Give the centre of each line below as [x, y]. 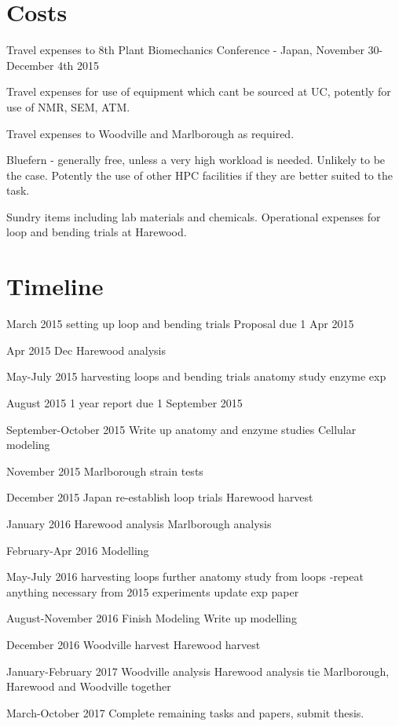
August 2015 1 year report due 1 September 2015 [124, 402]
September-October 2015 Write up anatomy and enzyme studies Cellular [181, 429]
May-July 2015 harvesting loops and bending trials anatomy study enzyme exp [196, 376]
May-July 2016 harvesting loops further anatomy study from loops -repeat [185, 576]
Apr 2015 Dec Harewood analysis [86, 350]
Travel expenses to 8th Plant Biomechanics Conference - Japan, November [185, 50]
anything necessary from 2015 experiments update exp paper [153, 591]
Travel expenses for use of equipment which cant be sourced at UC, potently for [199, 91]
